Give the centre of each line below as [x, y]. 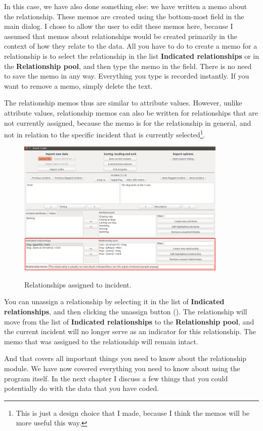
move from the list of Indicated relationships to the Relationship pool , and [129, 321]
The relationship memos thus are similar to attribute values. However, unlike [123, 103]
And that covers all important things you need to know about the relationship [125, 358]
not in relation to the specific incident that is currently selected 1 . [105, 134]
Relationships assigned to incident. [78, 284]
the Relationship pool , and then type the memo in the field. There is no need [128, 66]
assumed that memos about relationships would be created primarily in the [121, 36]
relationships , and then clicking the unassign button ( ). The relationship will [126, 311]
